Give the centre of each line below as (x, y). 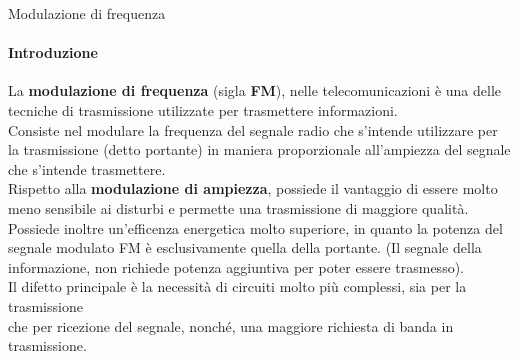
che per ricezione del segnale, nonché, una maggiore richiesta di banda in (231, 325)
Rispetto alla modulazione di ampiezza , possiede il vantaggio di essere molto (253, 188)
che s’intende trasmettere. (87, 168)
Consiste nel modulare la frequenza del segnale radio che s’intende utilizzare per (253, 129)
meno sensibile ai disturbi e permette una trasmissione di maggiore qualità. (238, 207)
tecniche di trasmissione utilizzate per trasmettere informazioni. (203, 109)
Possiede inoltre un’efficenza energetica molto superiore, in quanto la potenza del (255, 227)
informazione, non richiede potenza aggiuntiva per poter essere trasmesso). (236, 266)
